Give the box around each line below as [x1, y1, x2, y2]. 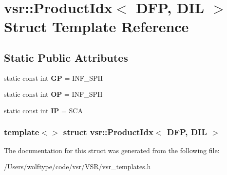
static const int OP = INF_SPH [4, 89, 103, 99]
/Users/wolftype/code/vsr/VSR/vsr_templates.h [4, 161, 151, 172]
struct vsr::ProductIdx [63, 126, 153, 138]
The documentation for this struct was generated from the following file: [4, 145, 220, 155]
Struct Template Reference [4, 17, 189, 36]
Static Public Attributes [4, 50, 128, 65]
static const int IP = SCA [4, 105, 83, 115]
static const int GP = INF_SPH [4, 72, 103, 83]
